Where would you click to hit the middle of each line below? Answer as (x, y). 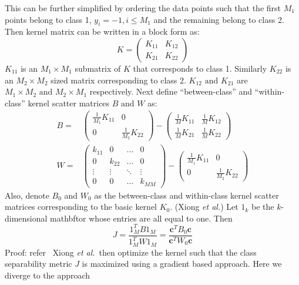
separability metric (38, 264)
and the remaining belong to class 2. (219, 19)
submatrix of (98, 68)
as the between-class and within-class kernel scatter (187, 195)
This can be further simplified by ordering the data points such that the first (143, 8)
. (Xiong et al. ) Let (204, 207)
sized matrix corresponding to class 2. (118, 80)
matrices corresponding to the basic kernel (81, 207)
